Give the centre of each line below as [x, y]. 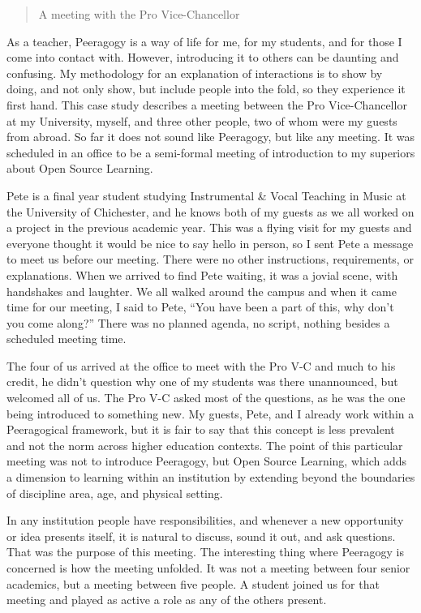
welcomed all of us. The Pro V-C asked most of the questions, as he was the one [206, 398]
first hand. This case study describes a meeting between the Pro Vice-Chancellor [207, 104]
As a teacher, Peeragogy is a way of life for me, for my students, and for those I [204, 41]
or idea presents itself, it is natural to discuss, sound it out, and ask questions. [201, 536]
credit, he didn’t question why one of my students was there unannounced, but [202, 382]
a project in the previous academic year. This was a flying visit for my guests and [209, 227]
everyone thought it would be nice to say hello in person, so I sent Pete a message [210, 243]
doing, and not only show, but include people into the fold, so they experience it [206, 89]
